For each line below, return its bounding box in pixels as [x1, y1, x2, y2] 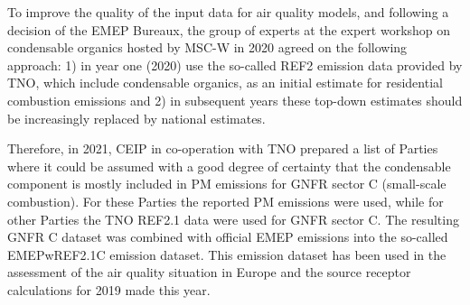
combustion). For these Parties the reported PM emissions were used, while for [7, 191, 444, 210]
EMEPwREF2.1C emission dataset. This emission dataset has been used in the [7, 245, 446, 263]
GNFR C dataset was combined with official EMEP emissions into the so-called [7, 227, 448, 246]
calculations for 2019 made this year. [7, 280, 211, 299]
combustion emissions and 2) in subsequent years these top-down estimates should [7, 90, 463, 109]
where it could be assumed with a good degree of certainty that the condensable [7, 156, 451, 175]
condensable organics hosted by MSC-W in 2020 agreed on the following [7, 38, 408, 57]
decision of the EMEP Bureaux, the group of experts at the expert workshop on [7, 20, 451, 39]
